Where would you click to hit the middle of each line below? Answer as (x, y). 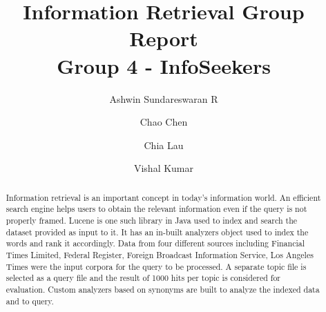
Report (164, 38)
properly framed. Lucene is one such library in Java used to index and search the (152, 220)
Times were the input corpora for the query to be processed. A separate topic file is (156, 266)
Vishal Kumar (164, 168)
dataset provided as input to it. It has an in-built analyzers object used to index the (157, 232)
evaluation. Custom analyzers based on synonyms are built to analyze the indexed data (163, 289)
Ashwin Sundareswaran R (164, 98)
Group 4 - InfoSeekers (164, 65)
